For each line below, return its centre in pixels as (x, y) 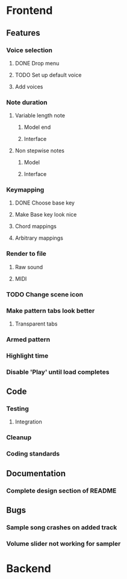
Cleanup (19, 437)
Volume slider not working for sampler (63, 543)
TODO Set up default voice (48, 75)
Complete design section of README (61, 491)
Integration (28, 422)
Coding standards (33, 454)
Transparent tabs (36, 324)
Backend (29, 569)
